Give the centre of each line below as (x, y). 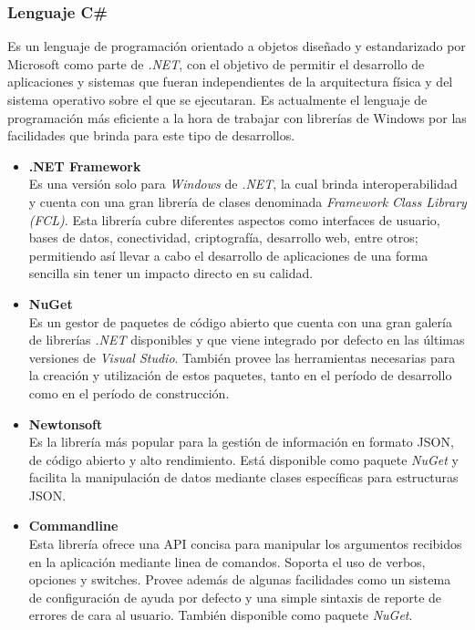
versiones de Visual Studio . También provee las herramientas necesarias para (242, 357)
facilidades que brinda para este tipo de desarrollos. (151, 135)
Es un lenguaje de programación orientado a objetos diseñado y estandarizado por (237, 46)
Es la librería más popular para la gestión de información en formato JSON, (241, 442)
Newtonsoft (66, 423)
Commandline (73, 526)
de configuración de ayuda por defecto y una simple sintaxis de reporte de (235, 597)
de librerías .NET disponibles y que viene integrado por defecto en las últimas (247, 340)
